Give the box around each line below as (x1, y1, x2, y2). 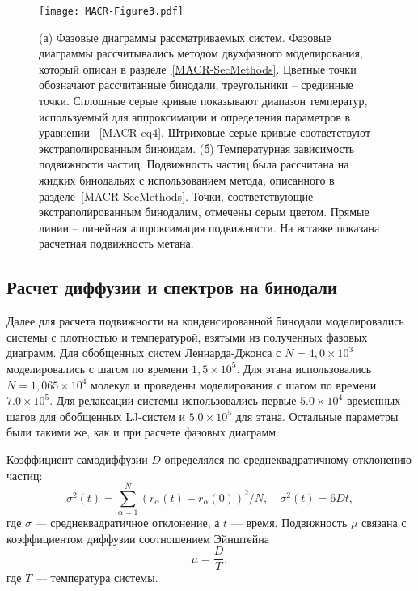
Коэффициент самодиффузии (6, 450, 148, 467)
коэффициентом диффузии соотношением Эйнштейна (6, 529, 270, 546)
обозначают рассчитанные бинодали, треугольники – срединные (39, 76, 353, 93)
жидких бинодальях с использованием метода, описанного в (39, 172, 335, 188)
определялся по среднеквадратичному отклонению (164, 450, 412, 467)
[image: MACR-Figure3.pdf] (39, 6, 184, 17)
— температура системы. (35, 569, 158, 586)
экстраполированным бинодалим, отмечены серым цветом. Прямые (39, 203, 369, 220)
